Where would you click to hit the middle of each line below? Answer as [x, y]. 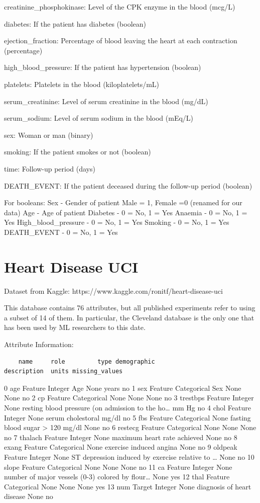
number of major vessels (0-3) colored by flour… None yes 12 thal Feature [117, 477]
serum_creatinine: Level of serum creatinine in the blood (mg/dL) [106, 101]
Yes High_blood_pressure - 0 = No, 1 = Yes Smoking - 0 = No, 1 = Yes [117, 222]
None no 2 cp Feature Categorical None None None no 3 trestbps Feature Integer [129, 398]
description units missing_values [63, 371]
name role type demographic [87, 361]
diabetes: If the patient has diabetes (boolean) [75, 23]
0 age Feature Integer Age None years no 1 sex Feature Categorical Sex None [123, 388]
